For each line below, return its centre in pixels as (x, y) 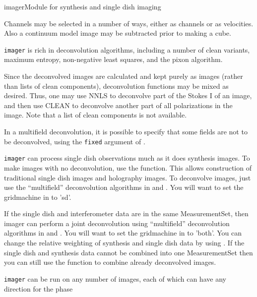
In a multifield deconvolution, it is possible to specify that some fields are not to (126, 131)
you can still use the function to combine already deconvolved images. (110, 262)
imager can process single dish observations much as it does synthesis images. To (127, 158)
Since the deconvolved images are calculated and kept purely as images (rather (124, 76)
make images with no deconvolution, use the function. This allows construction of (128, 167)
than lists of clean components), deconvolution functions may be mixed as (116, 86)
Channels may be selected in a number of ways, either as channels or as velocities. (129, 23)
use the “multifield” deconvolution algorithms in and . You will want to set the (124, 187)
